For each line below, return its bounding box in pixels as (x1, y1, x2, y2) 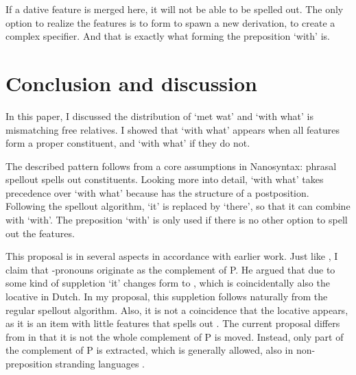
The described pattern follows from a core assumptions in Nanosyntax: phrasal (5, 158, 337, 173)
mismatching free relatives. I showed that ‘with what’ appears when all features (5, 122, 340, 136)
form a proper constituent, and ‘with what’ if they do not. (5, 136, 250, 150)
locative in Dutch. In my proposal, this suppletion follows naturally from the (5, 289, 328, 304)
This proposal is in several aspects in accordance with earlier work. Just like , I (5, 249, 338, 263)
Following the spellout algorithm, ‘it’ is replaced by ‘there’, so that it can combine (5, 199, 351, 213)
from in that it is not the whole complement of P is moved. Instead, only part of (5, 329, 344, 343)
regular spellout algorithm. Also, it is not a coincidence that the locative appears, (5, 302, 348, 317)
